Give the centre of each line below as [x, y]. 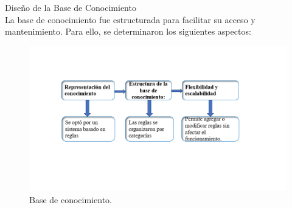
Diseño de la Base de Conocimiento [71, 7]
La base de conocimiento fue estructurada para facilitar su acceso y [130, 19]
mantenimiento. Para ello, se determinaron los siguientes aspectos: [128, 31]
